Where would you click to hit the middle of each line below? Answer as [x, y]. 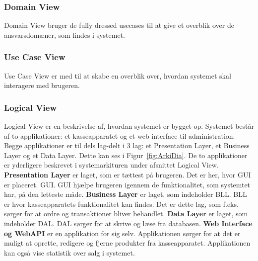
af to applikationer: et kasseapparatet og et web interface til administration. [120, 135]
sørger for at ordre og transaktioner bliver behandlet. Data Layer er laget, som [126, 214]
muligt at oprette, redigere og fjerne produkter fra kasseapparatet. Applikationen [127, 243]
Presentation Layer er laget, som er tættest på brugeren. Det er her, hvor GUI [128, 174]
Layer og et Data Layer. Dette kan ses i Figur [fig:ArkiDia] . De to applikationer [126, 155]
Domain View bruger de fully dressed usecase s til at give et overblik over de [119, 25]
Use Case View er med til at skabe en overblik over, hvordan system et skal [118, 75]
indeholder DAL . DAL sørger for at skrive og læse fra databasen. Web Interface [128, 223]
